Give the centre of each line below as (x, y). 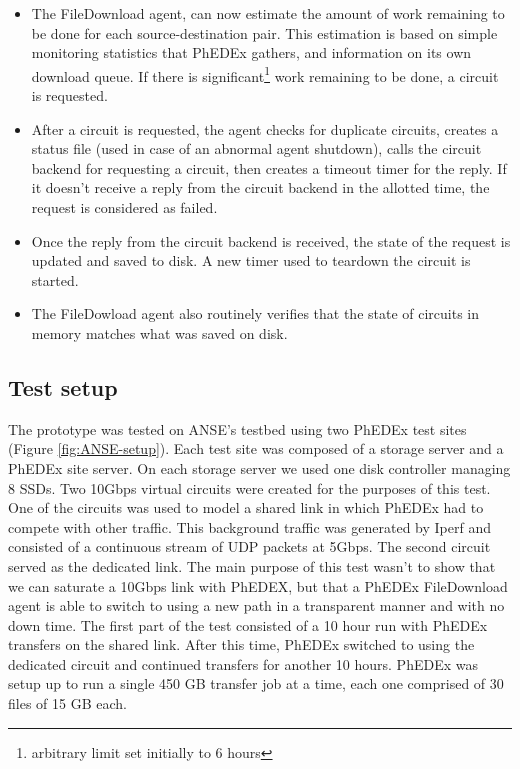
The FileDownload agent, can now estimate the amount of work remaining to (268, 13)
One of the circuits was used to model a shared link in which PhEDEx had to (246, 507)
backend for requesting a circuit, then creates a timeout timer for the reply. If (269, 167)
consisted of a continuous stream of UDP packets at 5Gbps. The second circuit (249, 546)
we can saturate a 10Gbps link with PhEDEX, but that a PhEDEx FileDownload (258, 585)
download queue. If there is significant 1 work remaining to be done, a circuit (265, 74)
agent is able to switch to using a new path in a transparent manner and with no (256, 605)
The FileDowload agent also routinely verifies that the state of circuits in (255, 313)
